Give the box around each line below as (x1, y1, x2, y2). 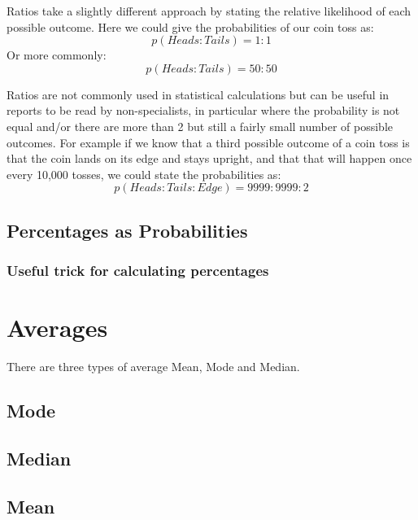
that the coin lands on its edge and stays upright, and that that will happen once (7, 150, 412, 167)
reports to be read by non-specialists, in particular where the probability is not (7, 102, 400, 119)
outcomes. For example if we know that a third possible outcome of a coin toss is (7, 133, 410, 151)
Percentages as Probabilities (7, 217, 248, 243)
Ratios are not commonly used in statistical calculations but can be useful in (7, 85, 390, 103)
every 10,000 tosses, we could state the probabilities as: (7, 165, 281, 182)
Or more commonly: (7, 46, 107, 63)
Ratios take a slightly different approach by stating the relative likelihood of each (7, 2, 411, 19)
